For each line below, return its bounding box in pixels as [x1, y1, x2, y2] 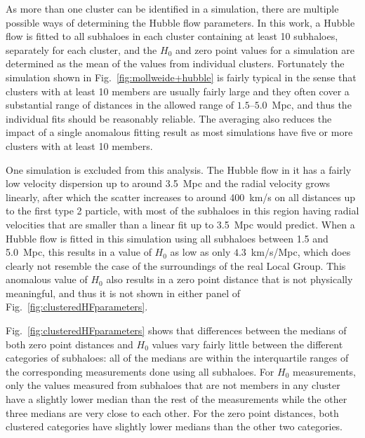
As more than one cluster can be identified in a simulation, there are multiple [6, 1, 339, 15]
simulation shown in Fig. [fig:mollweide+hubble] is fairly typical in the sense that [6, 69, 357, 84]
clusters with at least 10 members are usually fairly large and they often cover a [6, 83, 350, 98]
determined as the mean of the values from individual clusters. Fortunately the [6, 56, 345, 71]
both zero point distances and [6, 336, 133, 351]
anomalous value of [6, 272, 88, 287]
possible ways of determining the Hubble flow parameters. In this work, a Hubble [6, 15, 355, 29]
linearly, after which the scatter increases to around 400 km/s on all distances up [6, 189, 356, 204]
